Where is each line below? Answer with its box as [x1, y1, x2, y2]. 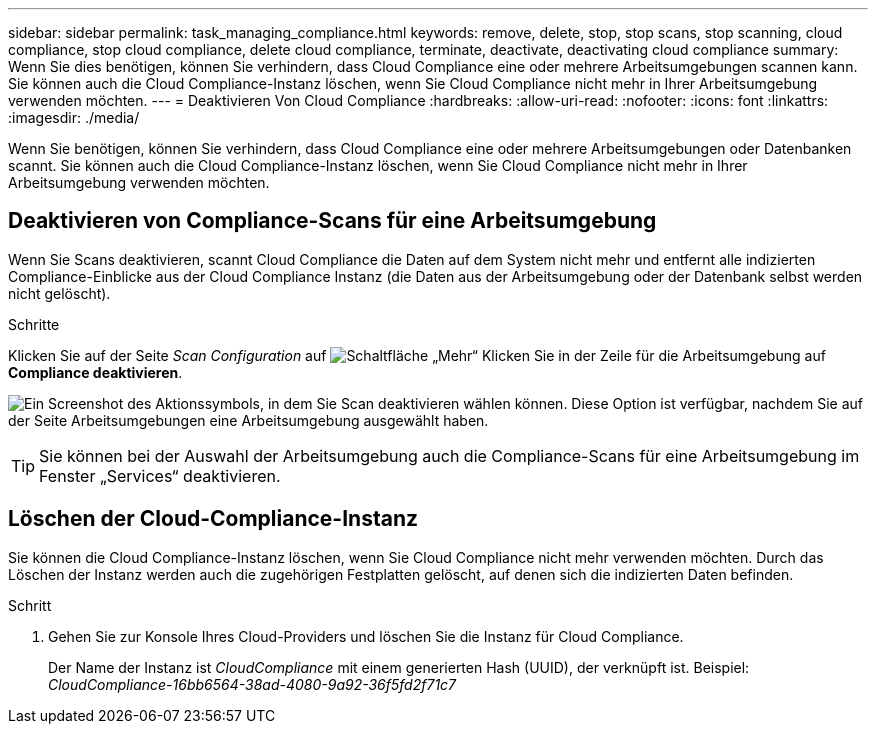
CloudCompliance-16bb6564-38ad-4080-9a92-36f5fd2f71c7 [48, 675, 457, 693]
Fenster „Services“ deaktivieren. [39, 465, 281, 486]
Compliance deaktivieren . [8, 363, 183, 381]
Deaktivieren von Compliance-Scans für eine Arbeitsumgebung [8, 208, 657, 234]
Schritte [8, 315, 60, 333]
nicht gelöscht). [8, 284, 111, 302]
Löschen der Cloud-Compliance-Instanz [8, 506, 418, 532]
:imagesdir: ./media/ [8, 109, 140, 126]
